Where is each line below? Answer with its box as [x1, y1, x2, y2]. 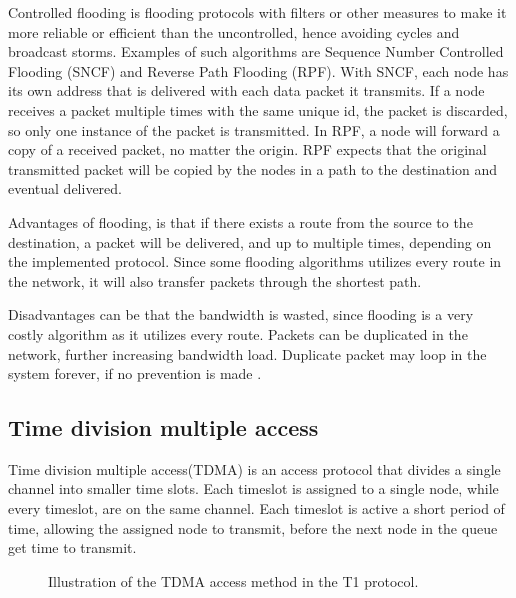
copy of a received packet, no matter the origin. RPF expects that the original [8, 139, 487, 160]
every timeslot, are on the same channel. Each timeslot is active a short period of [8, 498, 505, 519]
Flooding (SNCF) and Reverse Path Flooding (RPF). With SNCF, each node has [8, 60, 509, 81]
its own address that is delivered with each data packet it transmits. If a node [8, 80, 485, 101]
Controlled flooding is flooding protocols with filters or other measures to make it [8, 2, 507, 22]
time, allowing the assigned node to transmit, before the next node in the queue [8, 517, 498, 538]
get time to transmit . [8, 537, 137, 558]
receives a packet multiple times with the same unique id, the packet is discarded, [8, 99, 508, 120]
